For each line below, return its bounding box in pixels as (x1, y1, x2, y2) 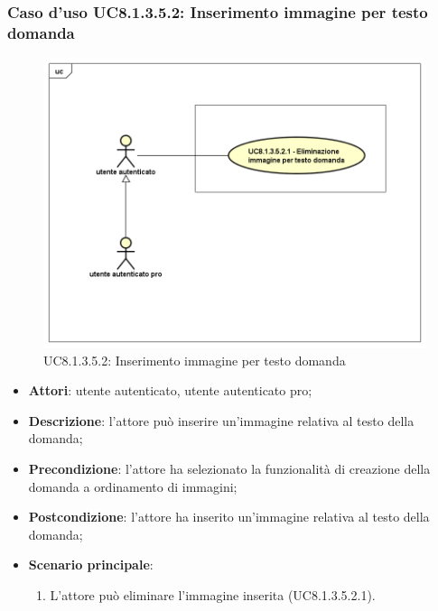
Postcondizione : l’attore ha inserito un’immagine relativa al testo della (28, 507, 430, 526)
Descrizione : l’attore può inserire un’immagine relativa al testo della (28, 411, 415, 430)
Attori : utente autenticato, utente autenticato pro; (28, 381, 312, 400)
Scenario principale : (28, 555, 154, 574)
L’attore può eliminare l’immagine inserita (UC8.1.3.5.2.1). (50, 585, 376, 604)
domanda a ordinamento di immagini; (28, 477, 238, 495)
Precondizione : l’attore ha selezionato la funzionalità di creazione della (28, 459, 431, 477)
